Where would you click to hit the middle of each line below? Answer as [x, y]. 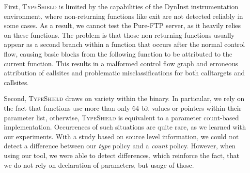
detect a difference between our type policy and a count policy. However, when [120, 146]
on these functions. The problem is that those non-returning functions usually [119, 35]
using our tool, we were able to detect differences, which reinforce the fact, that [122, 155]
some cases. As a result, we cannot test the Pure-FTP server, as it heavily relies [123, 25]
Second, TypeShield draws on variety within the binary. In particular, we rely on [124, 98]
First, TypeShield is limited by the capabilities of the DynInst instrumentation [121, 6]
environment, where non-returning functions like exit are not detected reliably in [124, 16]
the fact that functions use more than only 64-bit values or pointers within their [123, 108]
